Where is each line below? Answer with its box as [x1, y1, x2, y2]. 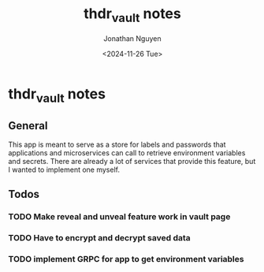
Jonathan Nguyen [103, 33, 162, 43]
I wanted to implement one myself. [8, 165, 121, 174]
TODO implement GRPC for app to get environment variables [8, 254, 244, 265]
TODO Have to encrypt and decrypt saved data [8, 233, 191, 244]
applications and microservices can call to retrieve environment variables [8, 147, 246, 158]
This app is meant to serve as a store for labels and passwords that [8, 140, 226, 149]
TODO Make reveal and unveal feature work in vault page [8, 211, 231, 222]
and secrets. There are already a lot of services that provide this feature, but [8, 156, 256, 166]
